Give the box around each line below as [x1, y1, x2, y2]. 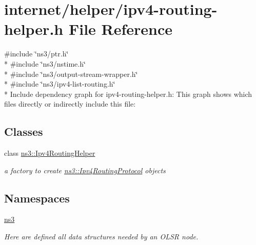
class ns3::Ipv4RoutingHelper [4, 148, 95, 158]
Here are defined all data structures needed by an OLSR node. [4, 231, 199, 242]
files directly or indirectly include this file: [4, 98, 136, 109]
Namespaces [4, 190, 70, 206]
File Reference [68, 18, 173, 39]
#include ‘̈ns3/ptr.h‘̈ [4, 48, 69, 59]
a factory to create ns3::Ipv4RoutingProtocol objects [4, 165, 166, 175]
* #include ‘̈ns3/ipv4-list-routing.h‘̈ [4, 78, 115, 89]
